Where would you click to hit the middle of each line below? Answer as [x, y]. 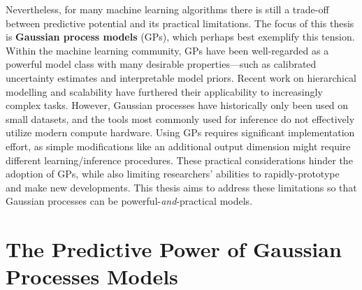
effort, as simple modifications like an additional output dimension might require [178, 146]
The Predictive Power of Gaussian [174, 249]
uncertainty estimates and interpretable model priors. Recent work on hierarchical [181, 77]
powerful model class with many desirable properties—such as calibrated [161, 64]
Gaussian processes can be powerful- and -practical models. [129, 201]
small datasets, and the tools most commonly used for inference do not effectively [180, 118]
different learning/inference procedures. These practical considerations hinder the [179, 160]
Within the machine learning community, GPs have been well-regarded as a [167, 50]
